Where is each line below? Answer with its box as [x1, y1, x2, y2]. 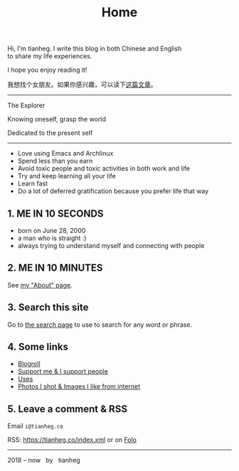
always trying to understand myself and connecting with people [17, 242, 205, 249]
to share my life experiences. [7, 52, 92, 60]
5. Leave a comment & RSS [7, 403, 128, 415]
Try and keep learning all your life [17, 172, 116, 180]
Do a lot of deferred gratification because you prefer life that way [17, 187, 209, 195]
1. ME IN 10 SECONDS [7, 207, 104, 220]
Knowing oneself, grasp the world [7, 115, 107, 124]
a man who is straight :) [17, 234, 87, 242]
